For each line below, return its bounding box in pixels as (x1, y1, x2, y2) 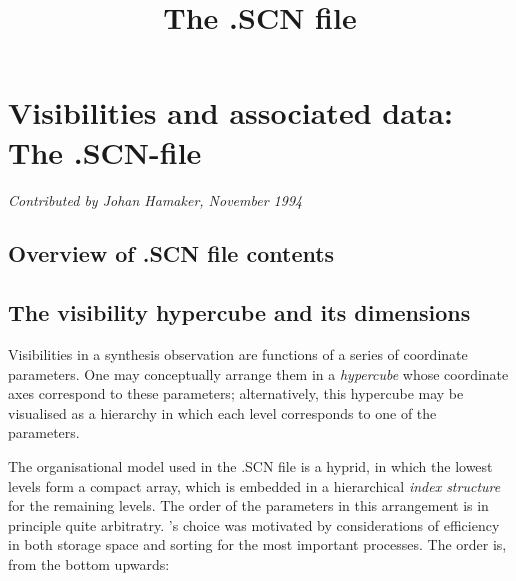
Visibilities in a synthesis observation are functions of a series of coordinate (8, 344, 468, 365)
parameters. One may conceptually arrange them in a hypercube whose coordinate (8, 363, 509, 384)
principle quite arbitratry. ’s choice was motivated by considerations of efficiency (8, 514, 500, 535)
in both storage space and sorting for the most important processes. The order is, (8, 534, 507, 555)
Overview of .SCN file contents (8, 238, 335, 269)
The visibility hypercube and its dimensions (8, 297, 471, 328)
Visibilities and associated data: (8, 92, 453, 133)
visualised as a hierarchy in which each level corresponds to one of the (8, 402, 437, 423)
